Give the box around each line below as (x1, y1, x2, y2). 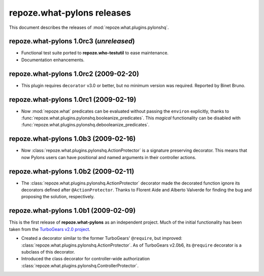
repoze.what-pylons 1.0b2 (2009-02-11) (9, 167, 134, 176)
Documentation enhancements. (21, 57, 85, 63)
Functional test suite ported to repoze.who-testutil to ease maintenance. (21, 50, 169, 56)
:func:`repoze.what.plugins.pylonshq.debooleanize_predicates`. (21, 122, 150, 128)
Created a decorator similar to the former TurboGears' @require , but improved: (21, 235, 183, 241)
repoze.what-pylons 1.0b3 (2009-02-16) (9, 135, 136, 143)
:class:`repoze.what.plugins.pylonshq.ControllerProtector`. (21, 262, 139, 269)
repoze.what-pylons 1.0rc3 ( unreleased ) (9, 37, 135, 46)
